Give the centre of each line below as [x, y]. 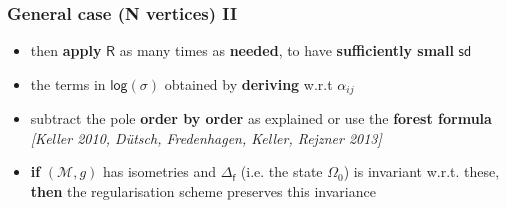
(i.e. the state [281, 171]
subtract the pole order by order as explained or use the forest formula [261, 118]
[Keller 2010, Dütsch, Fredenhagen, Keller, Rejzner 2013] [206, 137]
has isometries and [160, 171]
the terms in [68, 83]
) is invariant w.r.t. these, [421, 171]
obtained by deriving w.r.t [248, 83]
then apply [66, 50]
